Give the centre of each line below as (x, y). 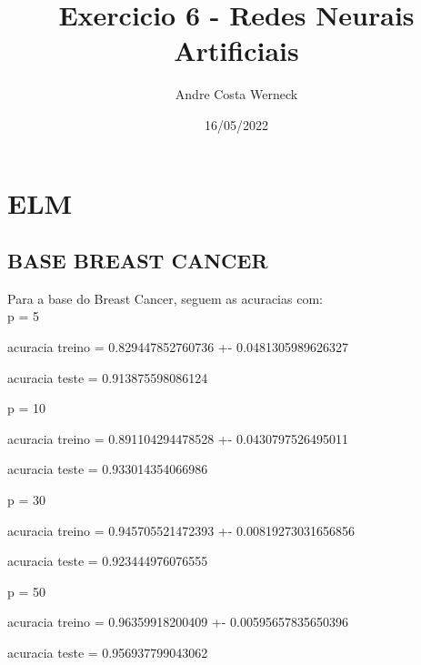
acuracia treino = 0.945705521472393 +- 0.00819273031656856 (181, 530)
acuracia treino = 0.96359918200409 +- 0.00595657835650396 (178, 622)
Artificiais (236, 50)
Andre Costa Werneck (236, 94)
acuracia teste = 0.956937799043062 (108, 653)
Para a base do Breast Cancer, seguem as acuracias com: (165, 298)
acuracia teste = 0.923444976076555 (108, 561)
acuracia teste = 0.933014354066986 (108, 469)
